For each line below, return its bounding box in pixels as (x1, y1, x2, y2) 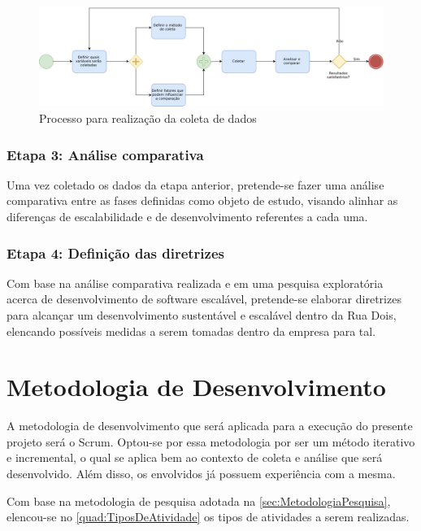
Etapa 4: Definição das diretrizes (7, 242, 224, 263)
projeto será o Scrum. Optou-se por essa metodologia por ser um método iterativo (7, 433, 415, 450)
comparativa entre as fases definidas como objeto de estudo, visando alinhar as (7, 192, 398, 209)
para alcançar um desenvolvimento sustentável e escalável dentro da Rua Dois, (7, 306, 397, 323)
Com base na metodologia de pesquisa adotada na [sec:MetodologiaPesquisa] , (7, 492, 391, 509)
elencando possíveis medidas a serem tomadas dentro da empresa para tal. (7, 322, 376, 339)
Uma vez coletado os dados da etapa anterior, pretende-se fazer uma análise (7, 176, 384, 193)
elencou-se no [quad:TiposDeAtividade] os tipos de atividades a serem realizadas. (7, 508, 410, 525)
